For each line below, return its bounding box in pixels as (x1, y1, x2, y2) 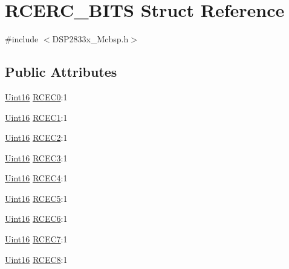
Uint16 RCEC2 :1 (5, 131, 68, 144)
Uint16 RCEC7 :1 (5, 233, 68, 245)
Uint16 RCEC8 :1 (5, 253, 68, 265)
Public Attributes (5, 62, 117, 81)
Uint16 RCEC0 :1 (5, 90, 68, 103)
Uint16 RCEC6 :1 (5, 212, 68, 225)
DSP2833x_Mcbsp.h (52, 33, 129, 45)
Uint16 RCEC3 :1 (5, 151, 68, 164)
